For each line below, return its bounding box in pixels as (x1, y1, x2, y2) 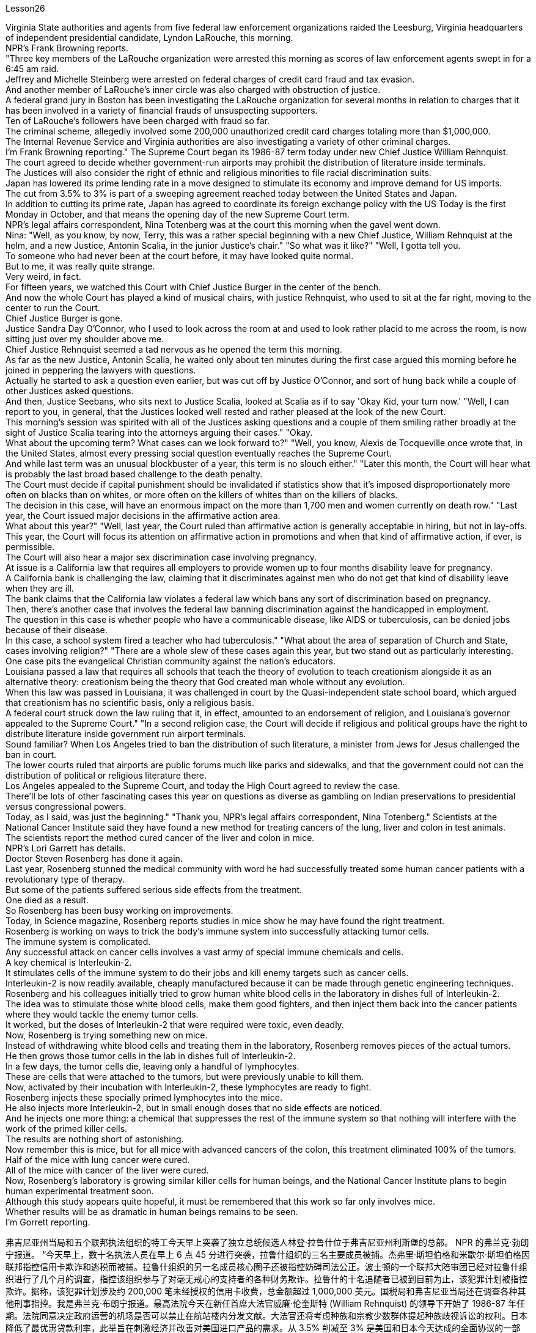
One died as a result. (6, 895, 89, 905)
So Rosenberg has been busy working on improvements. (6, 905, 233, 916)
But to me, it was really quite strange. (6, 261, 155, 271)
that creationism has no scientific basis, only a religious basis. (6, 697, 254, 708)
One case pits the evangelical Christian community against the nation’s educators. (6, 656, 336, 666)
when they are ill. (6, 583, 74, 593)
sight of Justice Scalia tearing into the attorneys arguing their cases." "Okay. (6, 427, 313, 438)
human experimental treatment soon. (6, 1186, 154, 1196)
